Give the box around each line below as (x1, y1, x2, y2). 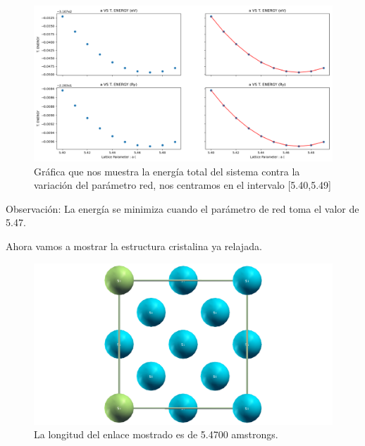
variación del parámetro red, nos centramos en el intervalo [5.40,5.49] (34, 178, 331, 192)
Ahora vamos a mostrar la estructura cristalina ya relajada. (6, 239, 262, 254)
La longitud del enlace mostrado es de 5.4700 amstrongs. (34, 427, 278, 442)
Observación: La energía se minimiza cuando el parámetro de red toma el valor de (6, 201, 359, 216)
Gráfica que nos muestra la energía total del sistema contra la (34, 163, 300, 178)
